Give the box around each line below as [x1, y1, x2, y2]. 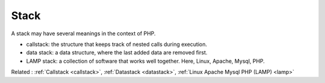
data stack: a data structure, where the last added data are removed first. [26, 49, 208, 56]
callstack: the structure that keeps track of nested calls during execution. [26, 41, 208, 48]
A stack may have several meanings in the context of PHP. [11, 30, 156, 37]
